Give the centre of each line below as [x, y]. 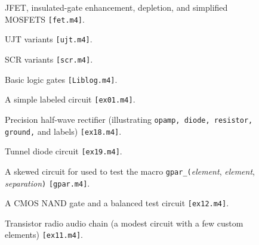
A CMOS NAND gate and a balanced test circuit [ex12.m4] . [117, 203]
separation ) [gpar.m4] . [47, 183]
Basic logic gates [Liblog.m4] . [61, 79]
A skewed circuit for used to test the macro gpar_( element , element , [130, 171]
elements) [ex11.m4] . [44, 235]
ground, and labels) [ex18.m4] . [63, 131]
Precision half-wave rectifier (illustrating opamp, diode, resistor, [129, 119]
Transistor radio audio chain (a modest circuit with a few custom [124, 223]
